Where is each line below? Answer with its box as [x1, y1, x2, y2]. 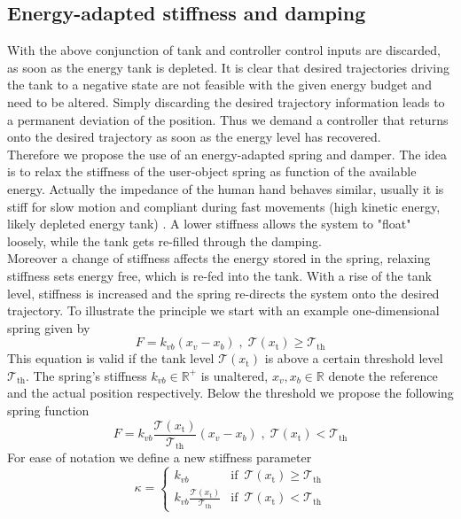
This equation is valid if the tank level [7, 349, 215, 368]
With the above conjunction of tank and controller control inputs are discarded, [7, 41, 441, 59]
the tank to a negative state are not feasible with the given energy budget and [7, 75, 432, 94]
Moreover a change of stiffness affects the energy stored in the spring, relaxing [7, 249, 431, 267]
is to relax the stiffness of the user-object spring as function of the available [7, 162, 417, 181]
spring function [7, 401, 90, 420]
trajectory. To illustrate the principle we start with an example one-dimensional [7, 301, 440, 320]
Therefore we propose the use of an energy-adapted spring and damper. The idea [7, 144, 447, 163]
